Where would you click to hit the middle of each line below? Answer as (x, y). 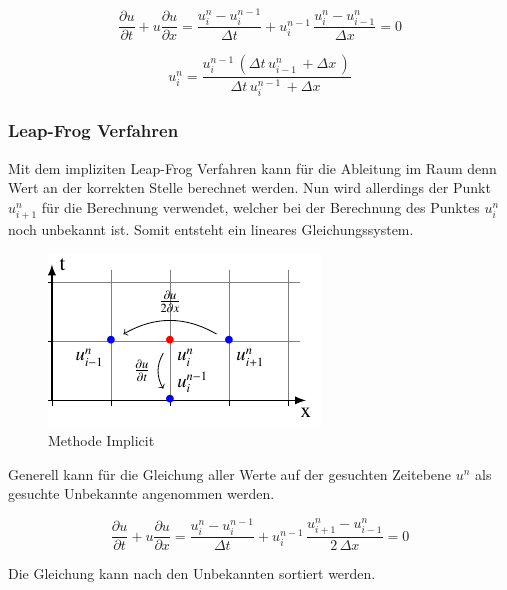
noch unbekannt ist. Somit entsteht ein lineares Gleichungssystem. (211, 228)
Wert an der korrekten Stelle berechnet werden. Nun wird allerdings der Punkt (249, 187)
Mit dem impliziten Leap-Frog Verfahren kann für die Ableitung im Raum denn (252, 167)
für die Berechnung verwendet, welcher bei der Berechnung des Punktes (260, 206)
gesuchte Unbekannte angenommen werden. (141, 493)
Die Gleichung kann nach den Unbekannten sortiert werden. (192, 573)
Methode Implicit (101, 440)
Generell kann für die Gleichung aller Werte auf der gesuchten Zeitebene (230, 473)
